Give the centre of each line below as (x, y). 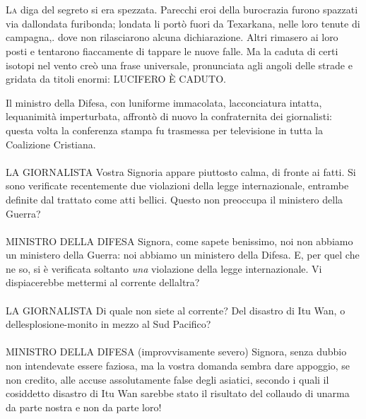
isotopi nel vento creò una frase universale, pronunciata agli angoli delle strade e (179, 65)
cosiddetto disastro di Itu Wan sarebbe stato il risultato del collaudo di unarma (178, 393)
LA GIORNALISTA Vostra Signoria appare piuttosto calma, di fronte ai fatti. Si (181, 171)
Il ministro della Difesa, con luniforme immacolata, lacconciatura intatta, (164, 102)
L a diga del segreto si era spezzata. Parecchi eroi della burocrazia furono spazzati (182, 10)
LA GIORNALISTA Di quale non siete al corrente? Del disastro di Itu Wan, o (176, 310)
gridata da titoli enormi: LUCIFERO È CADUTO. (116, 79)
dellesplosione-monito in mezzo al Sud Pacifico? (108, 324)
